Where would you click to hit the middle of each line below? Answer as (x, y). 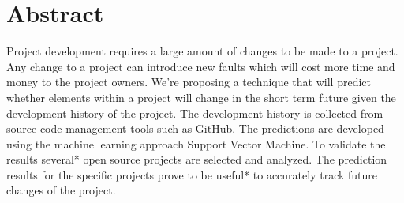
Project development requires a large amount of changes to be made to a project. (202, 51)
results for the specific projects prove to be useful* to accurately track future (192, 174)
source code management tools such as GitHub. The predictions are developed (195, 128)
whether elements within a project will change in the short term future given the (201, 97)
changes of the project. (61, 190)
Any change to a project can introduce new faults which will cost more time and (201, 66)
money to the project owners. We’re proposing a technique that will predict (189, 82)
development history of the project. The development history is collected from (195, 113)
